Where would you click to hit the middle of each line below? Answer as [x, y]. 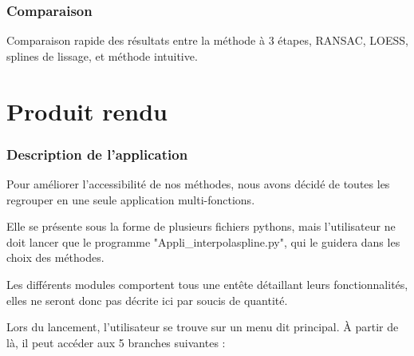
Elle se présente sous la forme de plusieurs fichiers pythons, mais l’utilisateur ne [201, 226]
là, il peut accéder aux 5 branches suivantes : [116, 342]
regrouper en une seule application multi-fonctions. [131, 199]
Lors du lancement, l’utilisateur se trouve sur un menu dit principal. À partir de [203, 327]
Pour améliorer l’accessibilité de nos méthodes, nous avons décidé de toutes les [198, 184]
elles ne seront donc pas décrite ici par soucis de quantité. [147, 300]
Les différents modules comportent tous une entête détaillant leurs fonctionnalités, [207, 284]
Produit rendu [87, 111]
